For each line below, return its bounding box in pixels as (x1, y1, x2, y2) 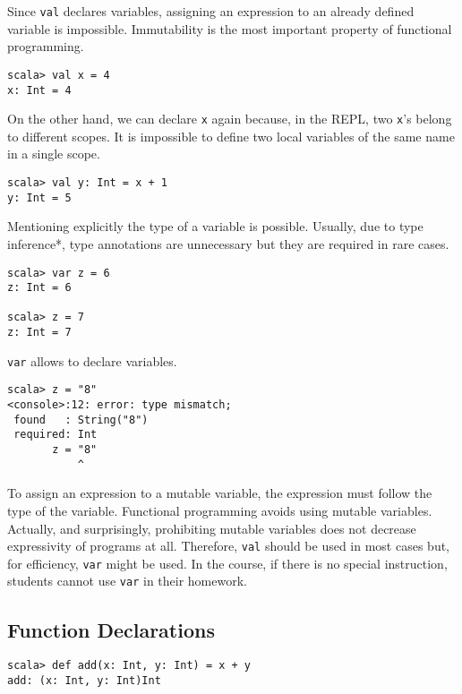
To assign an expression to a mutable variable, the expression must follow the (7, 484, 432, 502)
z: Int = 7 (7, 326, 72, 339)
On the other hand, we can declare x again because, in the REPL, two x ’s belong (7, 109, 452, 128)
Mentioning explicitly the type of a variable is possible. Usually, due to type (7, 217, 423, 236)
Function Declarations (7, 615, 215, 643)
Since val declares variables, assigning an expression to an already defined (7, 2, 415, 20)
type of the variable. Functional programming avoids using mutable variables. (7, 501, 432, 519)
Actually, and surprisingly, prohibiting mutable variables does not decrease (7, 518, 416, 537)
